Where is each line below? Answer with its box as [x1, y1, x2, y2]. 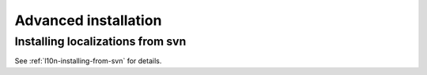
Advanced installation [14, 12, 162, 29]
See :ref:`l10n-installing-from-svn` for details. [14, 56, 162, 66]
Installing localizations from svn [14, 34, 187, 48]
